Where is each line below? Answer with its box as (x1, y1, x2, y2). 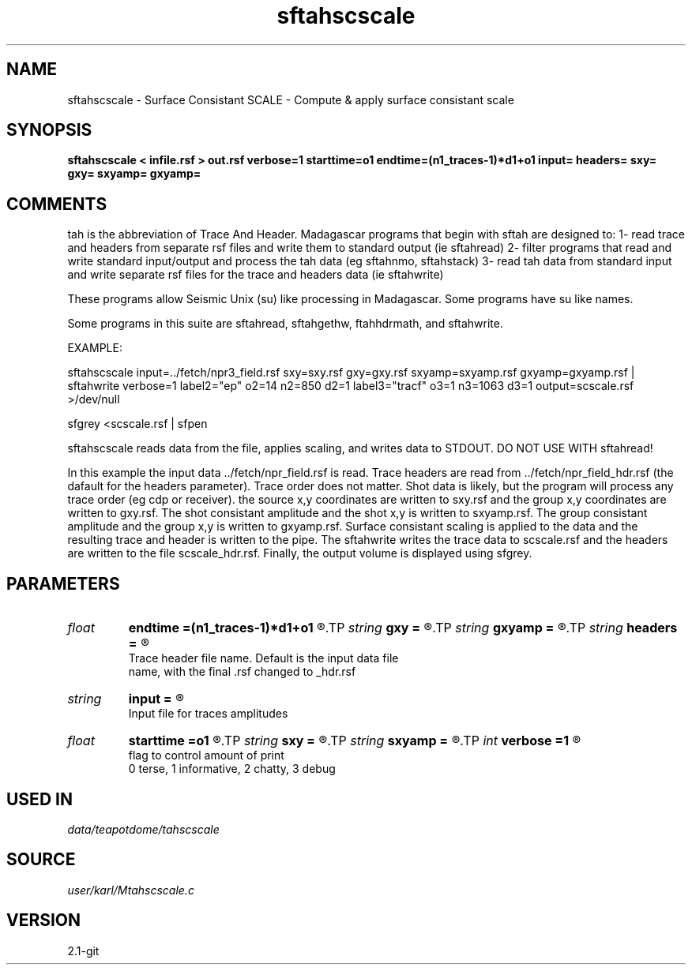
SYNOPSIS (6, 120, 92, 141)
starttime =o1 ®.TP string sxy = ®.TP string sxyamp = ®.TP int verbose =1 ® (128, 733, 581, 749)
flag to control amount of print (128, 748, 284, 763)
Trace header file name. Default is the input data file (128, 651, 399, 665)
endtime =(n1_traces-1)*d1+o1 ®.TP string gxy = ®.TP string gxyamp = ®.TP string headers (128, 620, 678, 636)
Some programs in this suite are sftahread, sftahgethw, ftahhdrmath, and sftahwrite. (67, 317, 503, 331)
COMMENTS (6, 193, 107, 214)
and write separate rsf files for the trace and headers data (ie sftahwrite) (67, 268, 444, 282)
